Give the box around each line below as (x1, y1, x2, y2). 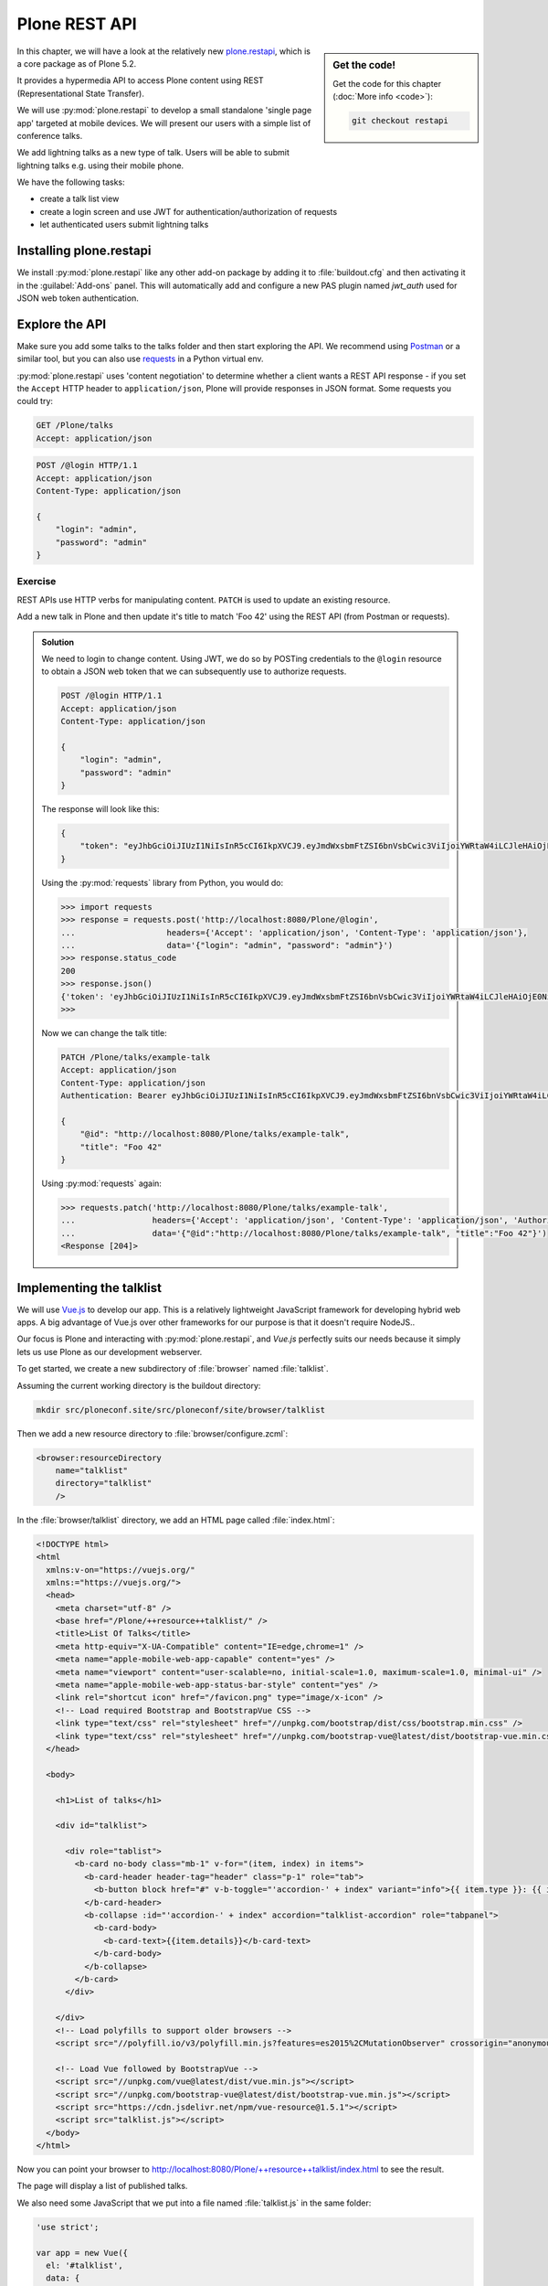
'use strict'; (36, 2222, 100, 2232)
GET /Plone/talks (36, 421, 114, 431)
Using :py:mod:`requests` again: (41, 1178, 162, 1189)
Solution (41, 636, 75, 647)
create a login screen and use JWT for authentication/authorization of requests (39, 206, 338, 217)
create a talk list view (39, 193, 120, 205)
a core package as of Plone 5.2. (16, 58, 137, 69)
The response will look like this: (41, 804, 160, 815)
